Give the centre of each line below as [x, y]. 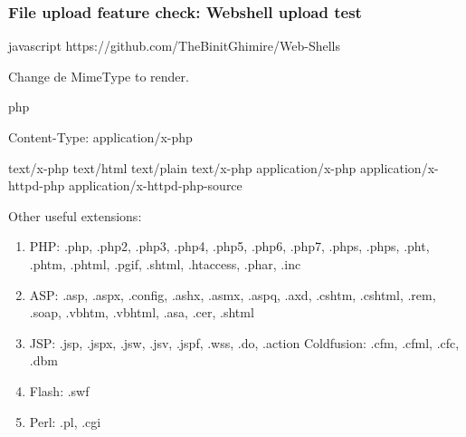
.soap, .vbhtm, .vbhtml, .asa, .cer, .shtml [142, 312]
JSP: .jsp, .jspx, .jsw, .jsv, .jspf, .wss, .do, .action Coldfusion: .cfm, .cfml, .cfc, [244, 342]
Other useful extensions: [75, 215]
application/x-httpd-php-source [155, 185]
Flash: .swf [59, 390]
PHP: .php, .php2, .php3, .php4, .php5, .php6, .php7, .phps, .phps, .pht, [229, 246]
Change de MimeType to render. [99, 76]
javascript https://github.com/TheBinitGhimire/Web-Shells [174, 46]
